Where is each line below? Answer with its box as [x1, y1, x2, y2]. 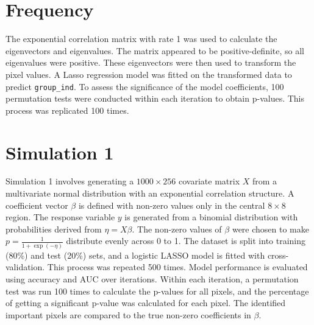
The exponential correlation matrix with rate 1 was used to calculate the [5, 32, 277, 45]
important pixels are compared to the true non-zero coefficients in [5, 308, 251, 321]
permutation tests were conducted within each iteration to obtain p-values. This [5, 92, 305, 105]
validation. [5, 260, 45, 273]
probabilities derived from [5, 222, 102, 235]
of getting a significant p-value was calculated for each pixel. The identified [5, 296, 286, 309]
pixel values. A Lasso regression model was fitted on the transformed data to [5, 68, 292, 80]
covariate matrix [179, 175, 240, 187]
